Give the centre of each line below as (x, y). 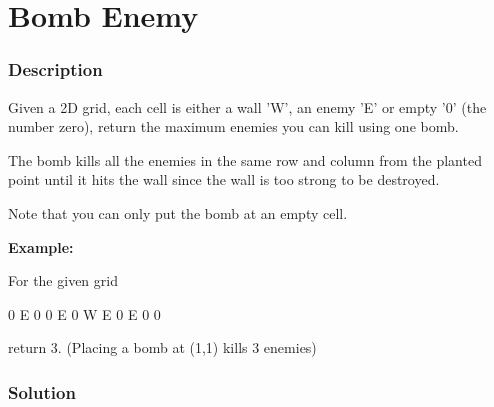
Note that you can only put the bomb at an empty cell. (178, 212)
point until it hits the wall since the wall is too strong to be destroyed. (224, 179)
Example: (41, 246)
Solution (42, 391)
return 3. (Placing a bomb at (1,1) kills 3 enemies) (162, 347)
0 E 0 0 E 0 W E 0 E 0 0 (84, 313)
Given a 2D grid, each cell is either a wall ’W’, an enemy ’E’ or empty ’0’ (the (247, 106)
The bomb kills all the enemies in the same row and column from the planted (245, 159)
